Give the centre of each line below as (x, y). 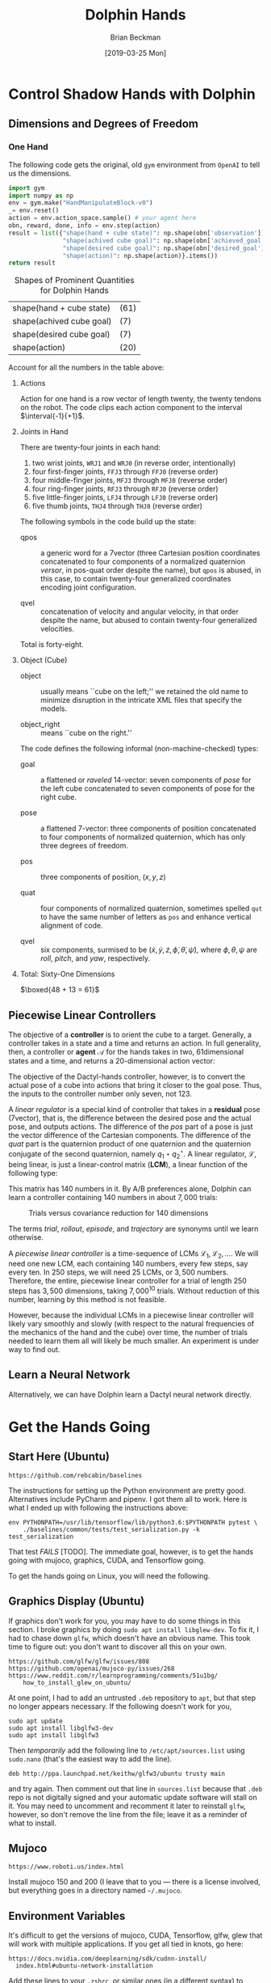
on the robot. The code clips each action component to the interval (131, 408)
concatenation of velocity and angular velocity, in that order (140, 611)
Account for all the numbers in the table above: (86, 368)
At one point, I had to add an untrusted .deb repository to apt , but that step (132, 1698)
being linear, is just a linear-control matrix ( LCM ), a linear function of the (128, 1164)
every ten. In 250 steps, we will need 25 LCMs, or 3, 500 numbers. (119, 1272)
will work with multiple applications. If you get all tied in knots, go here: (126, 1944)
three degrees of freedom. (84, 846)
